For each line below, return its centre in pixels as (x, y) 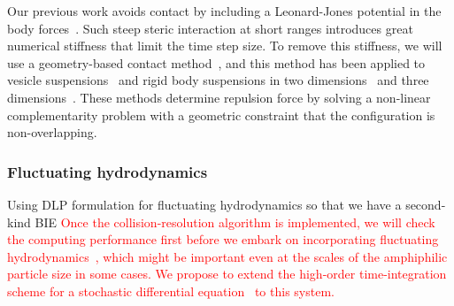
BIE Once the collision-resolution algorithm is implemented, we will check (235, 222)
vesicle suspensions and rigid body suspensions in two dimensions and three (218, 80)
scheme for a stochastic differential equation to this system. (171, 291)
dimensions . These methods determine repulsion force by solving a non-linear (219, 97)
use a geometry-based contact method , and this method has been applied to (216, 62)
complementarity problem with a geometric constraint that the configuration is (221, 115)
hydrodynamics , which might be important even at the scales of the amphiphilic (227, 256)
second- (426, 204)
